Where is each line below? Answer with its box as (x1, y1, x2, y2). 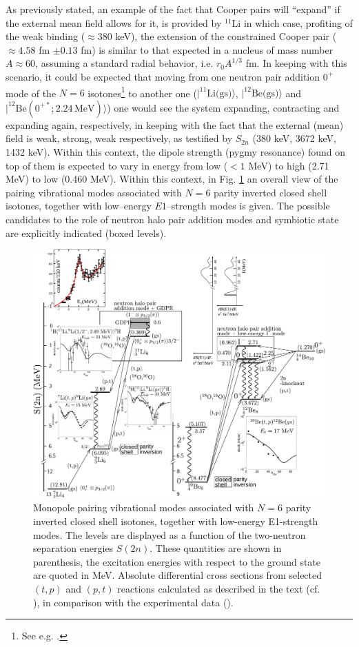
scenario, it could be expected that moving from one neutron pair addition (6, 69, 320, 83)
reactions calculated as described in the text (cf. (117, 581, 320, 595)
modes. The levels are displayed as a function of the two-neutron (33, 527, 306, 542)
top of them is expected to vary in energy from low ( (6, 158, 228, 172)
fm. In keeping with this (245, 56, 347, 70)
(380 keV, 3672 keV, (252, 131, 336, 145)
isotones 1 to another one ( (88, 83, 197, 100)
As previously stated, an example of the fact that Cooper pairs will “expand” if (6, 2, 340, 16)
